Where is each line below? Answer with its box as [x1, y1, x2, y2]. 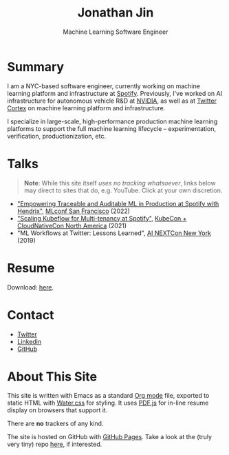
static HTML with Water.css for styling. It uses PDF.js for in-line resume [7, 398, 209, 407]
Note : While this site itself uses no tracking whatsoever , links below [23, 179, 216, 187]
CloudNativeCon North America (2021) [17, 221, 127, 230]
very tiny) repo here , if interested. [7, 440, 102, 449]
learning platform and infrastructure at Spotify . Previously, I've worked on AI [7, 89, 222, 97]
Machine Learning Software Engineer [63, 28, 168, 36]
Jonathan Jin [77, 5, 154, 21]
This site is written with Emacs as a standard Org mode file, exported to [7, 392, 210, 400]
